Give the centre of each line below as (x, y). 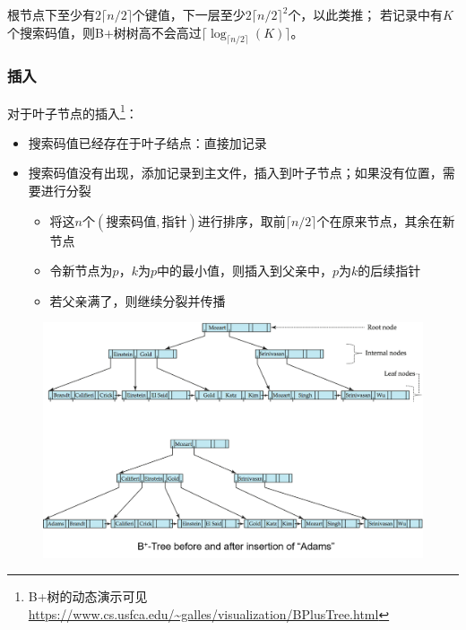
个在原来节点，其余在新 (386, 220)
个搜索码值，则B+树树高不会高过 (104, 32)
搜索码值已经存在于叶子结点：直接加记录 (147, 142)
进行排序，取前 (242, 220)
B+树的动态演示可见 (88, 596)
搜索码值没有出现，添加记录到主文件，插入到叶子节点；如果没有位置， (235, 173)
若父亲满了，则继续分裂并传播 (138, 300)
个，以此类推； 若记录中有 (366, 14)
